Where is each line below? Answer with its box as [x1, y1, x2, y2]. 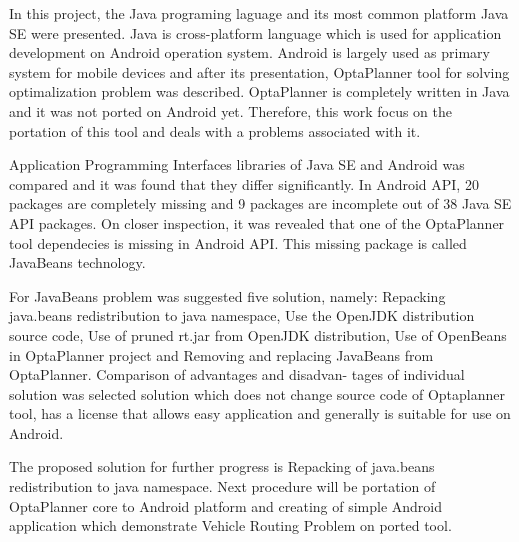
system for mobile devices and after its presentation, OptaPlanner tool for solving [9, 61, 510, 82]
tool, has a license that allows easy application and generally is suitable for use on [9, 403, 511, 424]
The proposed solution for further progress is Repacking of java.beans [9, 456, 435, 477]
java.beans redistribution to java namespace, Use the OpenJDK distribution [9, 305, 475, 326]
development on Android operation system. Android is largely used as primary [9, 42, 490, 63]
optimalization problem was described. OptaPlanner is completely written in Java [9, 81, 510, 102]
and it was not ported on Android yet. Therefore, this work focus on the [9, 100, 453, 121]
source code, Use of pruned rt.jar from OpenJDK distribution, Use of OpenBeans [9, 324, 507, 345]
